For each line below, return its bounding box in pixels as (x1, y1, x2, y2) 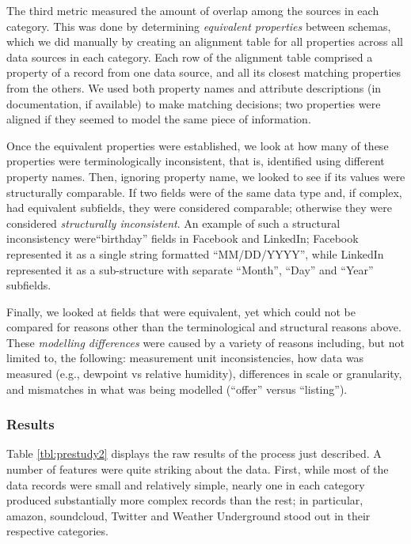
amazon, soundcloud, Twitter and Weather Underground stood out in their (6, 507, 371, 523)
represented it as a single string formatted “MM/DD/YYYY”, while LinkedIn (6, 245, 384, 262)
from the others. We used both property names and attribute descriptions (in (6, 79, 382, 96)
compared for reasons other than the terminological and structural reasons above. (6, 319, 401, 335)
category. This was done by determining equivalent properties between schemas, (6, 17, 391, 34)
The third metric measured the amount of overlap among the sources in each (6, 2, 379, 18)
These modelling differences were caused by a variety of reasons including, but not (6, 334, 405, 350)
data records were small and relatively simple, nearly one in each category (6, 476, 365, 493)
